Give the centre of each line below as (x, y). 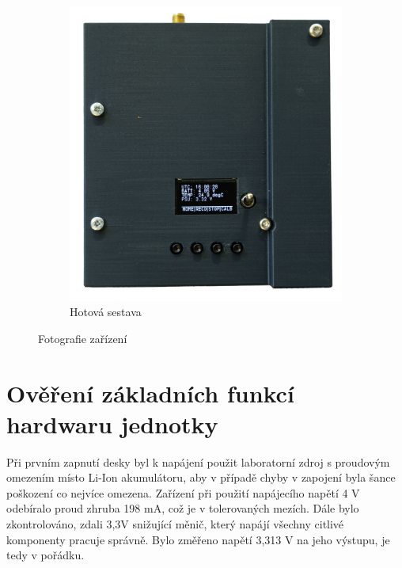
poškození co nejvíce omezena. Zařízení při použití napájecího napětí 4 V (183, 492)
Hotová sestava (106, 312)
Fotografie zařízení (83, 338)
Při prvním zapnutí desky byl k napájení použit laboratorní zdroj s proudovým (198, 461)
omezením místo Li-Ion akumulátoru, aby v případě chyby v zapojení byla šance (201, 477)
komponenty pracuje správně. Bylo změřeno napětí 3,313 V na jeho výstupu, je (198, 539)
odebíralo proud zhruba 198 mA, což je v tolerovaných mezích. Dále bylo (183, 508)
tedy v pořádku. (46, 555)
